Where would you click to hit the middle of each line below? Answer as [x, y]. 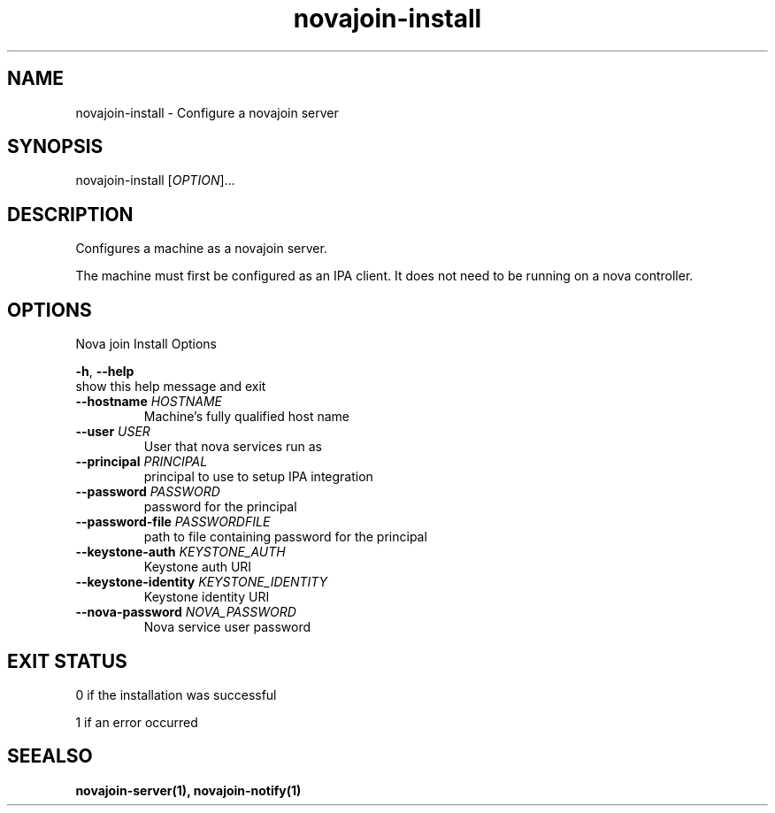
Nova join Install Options [146, 344]
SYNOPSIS [55, 147]
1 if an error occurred [137, 722]
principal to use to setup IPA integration [258, 477]
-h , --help [105, 372]
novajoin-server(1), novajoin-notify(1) [188, 790]
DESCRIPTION [70, 214]
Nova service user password [227, 627]
